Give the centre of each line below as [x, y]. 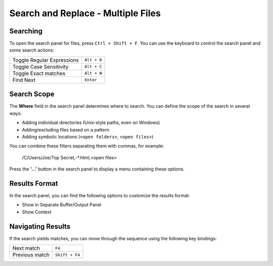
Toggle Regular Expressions [46, 60]
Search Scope [32, 94]
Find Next [24, 80]
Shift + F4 [67, 255]
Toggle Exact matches [39, 73]
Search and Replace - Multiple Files [85, 13]
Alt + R [93, 60]
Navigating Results [40, 226]
